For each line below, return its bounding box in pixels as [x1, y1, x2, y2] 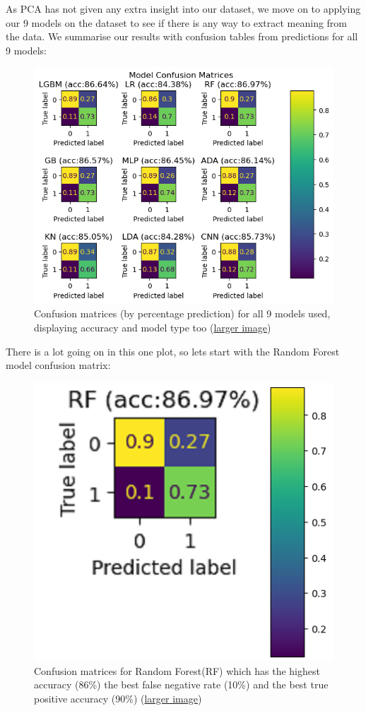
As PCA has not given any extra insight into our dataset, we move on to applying [6, 1, 361, 16]
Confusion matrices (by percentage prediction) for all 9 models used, [34, 306, 331, 321]
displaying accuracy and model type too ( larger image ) [34, 319, 271, 334]
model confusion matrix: [6, 358, 111, 372]
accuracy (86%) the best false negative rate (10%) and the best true [34, 677, 329, 692]
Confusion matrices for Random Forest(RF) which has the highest [34, 663, 320, 678]
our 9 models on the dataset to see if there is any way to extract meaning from [6, 15, 348, 30]
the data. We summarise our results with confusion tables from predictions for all [6, 29, 358, 44]
